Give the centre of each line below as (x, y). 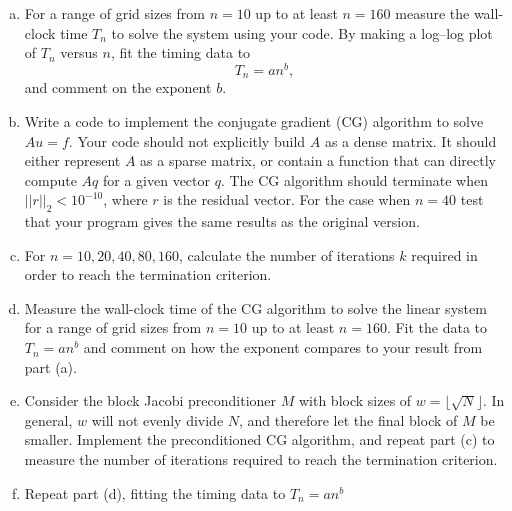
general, (48, 419)
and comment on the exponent (118, 87)
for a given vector (156, 179)
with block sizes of (355, 400)
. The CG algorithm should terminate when (354, 179)
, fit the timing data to (180, 52)
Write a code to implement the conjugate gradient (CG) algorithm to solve (254, 120)
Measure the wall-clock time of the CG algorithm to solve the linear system (255, 307)
